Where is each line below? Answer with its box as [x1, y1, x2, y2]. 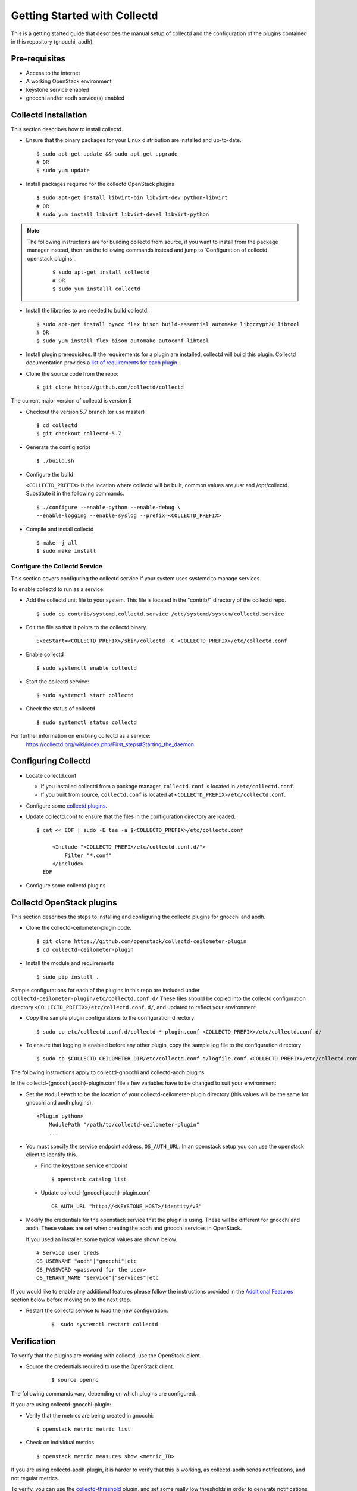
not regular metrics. [11, 1474, 59, 1481]
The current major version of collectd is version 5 [11, 397, 132, 404]
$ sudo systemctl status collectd [36, 719, 137, 726]
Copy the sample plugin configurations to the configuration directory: [26, 1014, 196, 1022]
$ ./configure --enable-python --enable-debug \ [36, 504, 181, 511]
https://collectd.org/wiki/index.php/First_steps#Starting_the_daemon [26, 740, 195, 748]
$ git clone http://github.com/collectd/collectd [36, 383, 184, 391]
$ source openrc [51, 1376, 99, 1384]
